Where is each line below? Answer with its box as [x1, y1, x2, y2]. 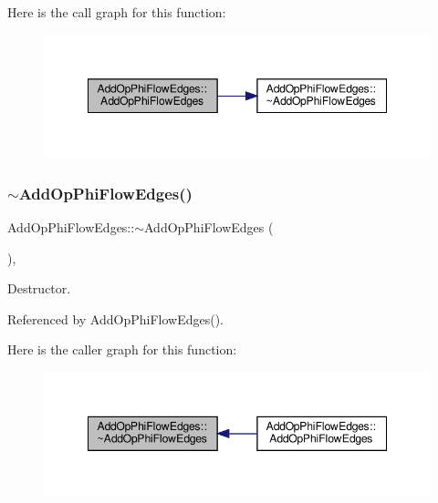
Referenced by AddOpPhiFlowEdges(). [7, 309, 224, 328]
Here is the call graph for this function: [7, 3, 226, 21]
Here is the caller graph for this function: [7, 340, 237, 359]
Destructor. [7, 279, 71, 298]
